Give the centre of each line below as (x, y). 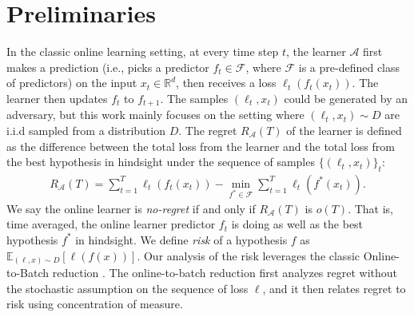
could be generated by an (346, 98)
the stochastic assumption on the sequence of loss (127, 288)
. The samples (194, 98)
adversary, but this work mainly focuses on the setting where (155, 115)
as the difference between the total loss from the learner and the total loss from (201, 146)
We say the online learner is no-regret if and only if (131, 208)
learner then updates (57, 98)
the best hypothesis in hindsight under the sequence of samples (161, 162)
